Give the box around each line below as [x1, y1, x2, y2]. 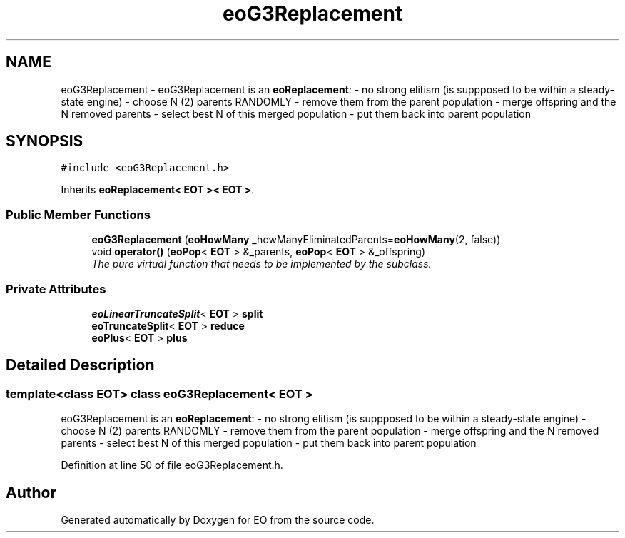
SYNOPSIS [6, 132, 83, 151]
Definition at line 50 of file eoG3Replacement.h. [61, 459, 283, 472]
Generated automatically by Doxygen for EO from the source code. [61, 514, 375, 526]
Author [6, 483, 56, 502]
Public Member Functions [6, 207, 151, 222]
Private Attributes [6, 281, 106, 296]
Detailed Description [6, 356, 155, 375]
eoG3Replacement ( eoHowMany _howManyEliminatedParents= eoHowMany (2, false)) [91, 233, 501, 246]
